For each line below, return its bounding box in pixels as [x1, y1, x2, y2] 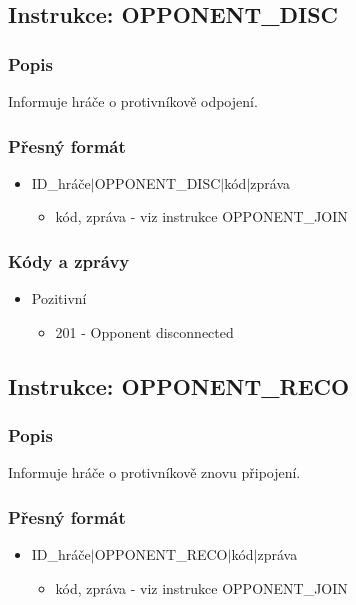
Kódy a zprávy [8, 248, 130, 273]
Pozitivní [31, 288, 87, 309]
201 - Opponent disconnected [55, 321, 234, 342]
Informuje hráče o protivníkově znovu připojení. [8, 462, 301, 483]
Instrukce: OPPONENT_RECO [8, 370, 350, 401]
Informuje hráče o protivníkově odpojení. [8, 91, 258, 111]
